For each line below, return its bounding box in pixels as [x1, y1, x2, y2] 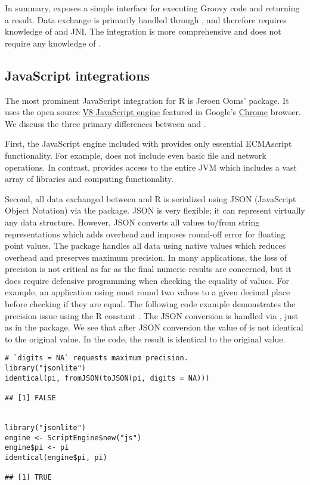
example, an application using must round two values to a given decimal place [5, 286, 290, 298]
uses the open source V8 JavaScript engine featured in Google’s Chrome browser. [5, 106, 301, 118]
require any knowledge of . [5, 36, 101, 49]
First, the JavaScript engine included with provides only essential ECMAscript [5, 137, 292, 150]
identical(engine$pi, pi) [5, 453, 107, 462]
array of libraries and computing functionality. [5, 172, 174, 185]
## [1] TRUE [5, 473, 52, 482]
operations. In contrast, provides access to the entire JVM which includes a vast [5, 160, 297, 173]
